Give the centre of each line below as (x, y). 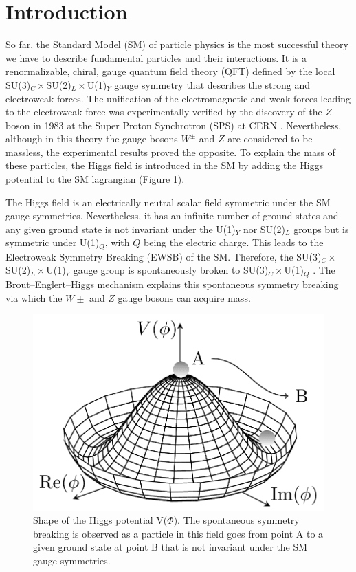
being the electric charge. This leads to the (233, 242)
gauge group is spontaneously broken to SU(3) (171, 270)
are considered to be (270, 139)
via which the (34, 297)
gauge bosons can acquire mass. (184, 297)
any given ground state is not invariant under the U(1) (121, 229)
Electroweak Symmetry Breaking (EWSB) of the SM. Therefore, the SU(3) (164, 256)
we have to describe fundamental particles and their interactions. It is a (156, 57)
